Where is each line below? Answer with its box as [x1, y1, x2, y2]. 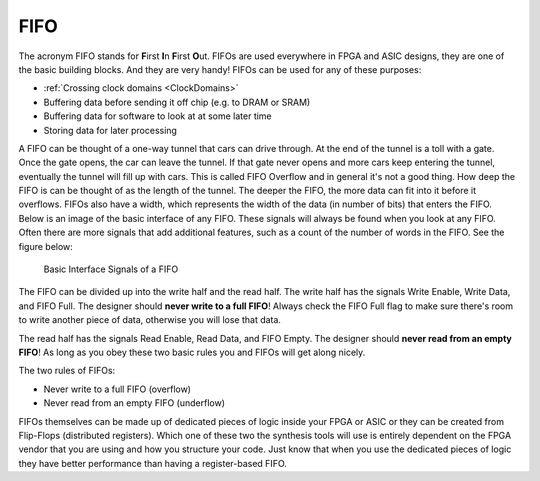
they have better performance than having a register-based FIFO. [18, 457, 287, 469]
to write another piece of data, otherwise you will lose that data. [18, 314, 282, 326]
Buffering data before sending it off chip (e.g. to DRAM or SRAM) [43, 96, 311, 108]
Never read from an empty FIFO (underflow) [43, 397, 225, 409]
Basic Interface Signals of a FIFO [43, 263, 179, 275]
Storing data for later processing [43, 124, 177, 136]
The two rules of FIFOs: [18, 365, 116, 377]
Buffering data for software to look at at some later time [43, 110, 272, 122]
